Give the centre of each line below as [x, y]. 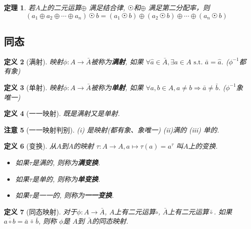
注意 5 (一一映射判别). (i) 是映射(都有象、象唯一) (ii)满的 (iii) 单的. [112, 129]
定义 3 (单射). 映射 [34, 87]
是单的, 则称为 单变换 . [66, 179]
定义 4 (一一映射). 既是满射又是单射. [62, 113]
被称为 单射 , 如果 [117, 87]
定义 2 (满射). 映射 [34, 61]
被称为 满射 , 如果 [117, 61]
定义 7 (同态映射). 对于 [40, 211]
